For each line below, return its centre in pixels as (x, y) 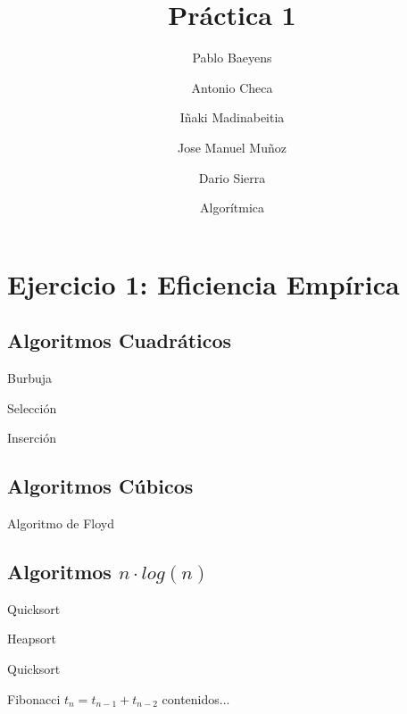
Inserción (32, 438)
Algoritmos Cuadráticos (120, 340)
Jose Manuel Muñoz (232, 147)
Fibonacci (34, 698)
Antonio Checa (232, 87)
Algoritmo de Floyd (61, 523)
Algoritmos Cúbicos (100, 486)
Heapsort (32, 639)
